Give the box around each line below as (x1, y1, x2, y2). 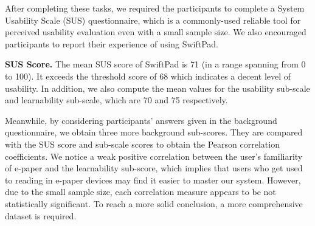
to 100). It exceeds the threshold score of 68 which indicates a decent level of (5, 69, 291, 82)
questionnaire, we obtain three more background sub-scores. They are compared (5, 126, 303, 139)
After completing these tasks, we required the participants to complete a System (5, 2, 305, 14)
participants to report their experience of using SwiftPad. (5, 37, 218, 50)
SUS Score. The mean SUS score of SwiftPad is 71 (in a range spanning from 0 (5, 58, 306, 70)
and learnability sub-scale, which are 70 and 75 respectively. (5, 94, 228, 106)
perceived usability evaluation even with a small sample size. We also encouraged (5, 26, 306, 38)
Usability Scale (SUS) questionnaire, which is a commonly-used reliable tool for (5, 13, 301, 26)
